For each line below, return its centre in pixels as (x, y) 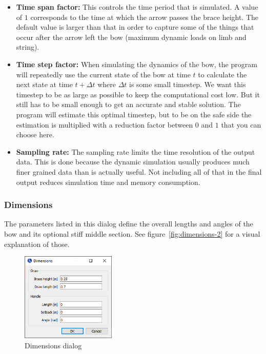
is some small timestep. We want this (188, 84)
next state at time (44, 84)
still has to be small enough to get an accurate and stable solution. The (128, 104)
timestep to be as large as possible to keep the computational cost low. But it (138, 94)
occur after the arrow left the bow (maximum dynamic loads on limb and (131, 37)
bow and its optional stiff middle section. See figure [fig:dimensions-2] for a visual (132, 233)
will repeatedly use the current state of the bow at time (103, 74)
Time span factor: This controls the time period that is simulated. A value (137, 7)
